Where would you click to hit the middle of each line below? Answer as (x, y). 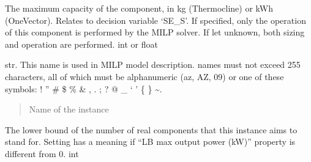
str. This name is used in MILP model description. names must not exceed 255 (153, 64)
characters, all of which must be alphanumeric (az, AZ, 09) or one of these (144, 76)
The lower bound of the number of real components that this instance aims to (151, 129)
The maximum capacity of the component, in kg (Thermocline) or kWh (139, 8)
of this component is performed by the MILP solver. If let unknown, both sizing (155, 32)
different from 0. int (42, 153)
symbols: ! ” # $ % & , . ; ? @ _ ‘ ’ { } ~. (84, 88)
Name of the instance (69, 109)
